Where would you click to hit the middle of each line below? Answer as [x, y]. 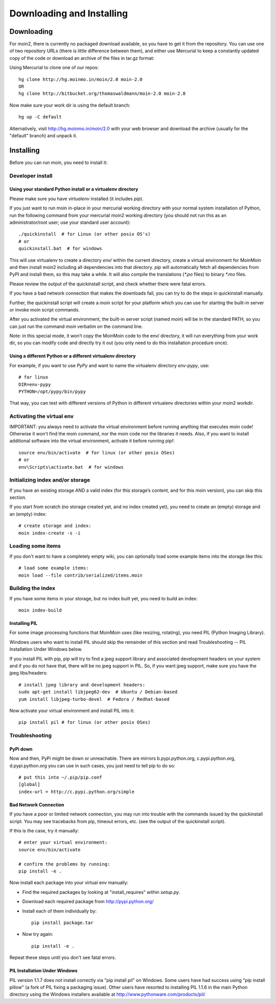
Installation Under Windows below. [46, 649]
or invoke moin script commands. [45, 309]
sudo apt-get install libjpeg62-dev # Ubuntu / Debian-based [98, 692]
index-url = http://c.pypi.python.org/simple [77, 792]
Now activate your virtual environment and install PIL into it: [72, 710]
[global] [29, 785]
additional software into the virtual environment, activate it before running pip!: [92, 441]
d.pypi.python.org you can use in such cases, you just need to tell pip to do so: [93, 765]
